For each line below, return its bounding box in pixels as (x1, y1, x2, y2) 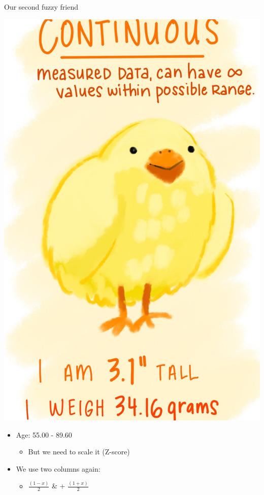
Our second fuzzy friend (4, 2, 79, 12)
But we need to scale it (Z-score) (28, 446, 130, 457)
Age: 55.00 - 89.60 (16, 429, 72, 440)
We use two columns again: (16, 463, 101, 474)
